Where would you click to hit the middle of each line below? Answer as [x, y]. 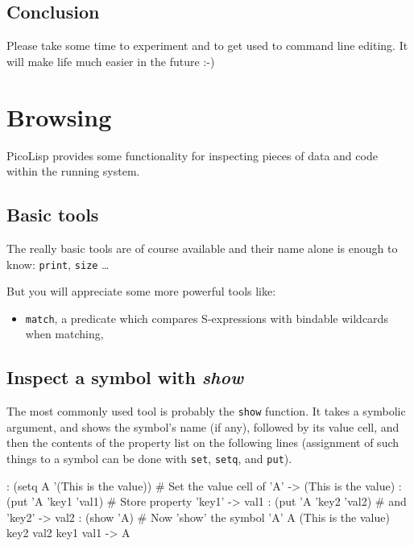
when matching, [64, 334]
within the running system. [73, 171]
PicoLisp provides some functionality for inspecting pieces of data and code [192, 155]
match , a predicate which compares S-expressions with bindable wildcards [207, 318]
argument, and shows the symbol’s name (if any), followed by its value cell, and [203, 426]
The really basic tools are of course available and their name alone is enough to [202, 248]
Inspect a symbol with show [125, 377]
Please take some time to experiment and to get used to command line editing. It [207, 45]
